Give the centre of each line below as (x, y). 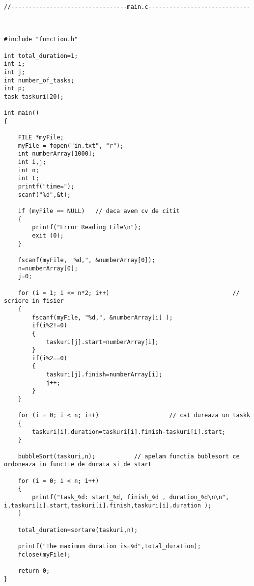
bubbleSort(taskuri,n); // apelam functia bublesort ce (129, 456)
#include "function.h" (41, 40)
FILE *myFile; (41, 138)
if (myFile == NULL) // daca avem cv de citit (99, 211)
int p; (14, 89)
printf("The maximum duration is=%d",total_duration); (109, 546)
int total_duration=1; (41, 56)
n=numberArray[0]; (48, 268)
